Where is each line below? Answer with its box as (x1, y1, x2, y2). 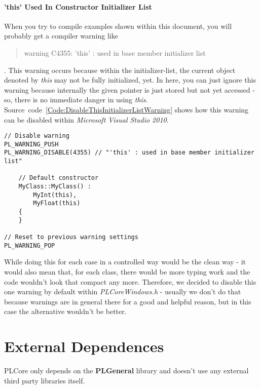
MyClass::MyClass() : (18, 183, 91, 190)
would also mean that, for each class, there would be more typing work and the (4, 266, 250, 277)
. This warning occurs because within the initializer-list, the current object (4, 64, 236, 75)
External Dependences (4, 336, 164, 357)
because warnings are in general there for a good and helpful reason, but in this (4, 296, 251, 306)
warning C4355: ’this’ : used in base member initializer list (24, 47, 206, 58)
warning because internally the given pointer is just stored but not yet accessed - (4, 84, 255, 95)
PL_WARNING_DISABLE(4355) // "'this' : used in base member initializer (4, 149, 254, 157)
